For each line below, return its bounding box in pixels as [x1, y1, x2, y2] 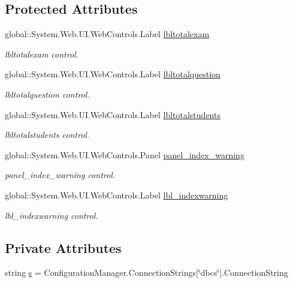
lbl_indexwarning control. [5, 209, 98, 221]
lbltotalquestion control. [5, 88, 90, 100]
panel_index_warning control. [5, 168, 116, 181]
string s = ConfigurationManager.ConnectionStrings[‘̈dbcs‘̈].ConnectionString [5, 266, 288, 279]
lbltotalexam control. [5, 47, 78, 60]
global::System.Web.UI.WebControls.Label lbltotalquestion [5, 68, 220, 80]
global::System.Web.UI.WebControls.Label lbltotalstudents [5, 108, 220, 121]
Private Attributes [5, 238, 122, 257]
